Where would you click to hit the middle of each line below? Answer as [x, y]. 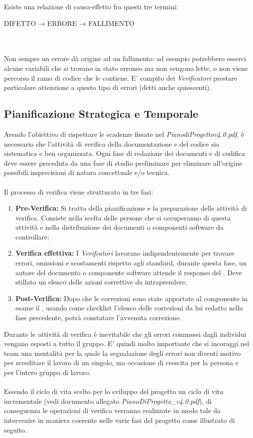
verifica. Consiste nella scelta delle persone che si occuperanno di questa [123, 217]
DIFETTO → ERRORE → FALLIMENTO [69, 23]
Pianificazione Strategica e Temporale [101, 114]
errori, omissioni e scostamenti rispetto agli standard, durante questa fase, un [131, 263]
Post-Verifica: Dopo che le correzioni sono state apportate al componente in [131, 298]
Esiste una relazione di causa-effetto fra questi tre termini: [91, 6]
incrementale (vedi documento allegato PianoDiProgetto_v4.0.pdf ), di [108, 401]
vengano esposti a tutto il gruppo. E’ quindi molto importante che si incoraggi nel [127, 343]
